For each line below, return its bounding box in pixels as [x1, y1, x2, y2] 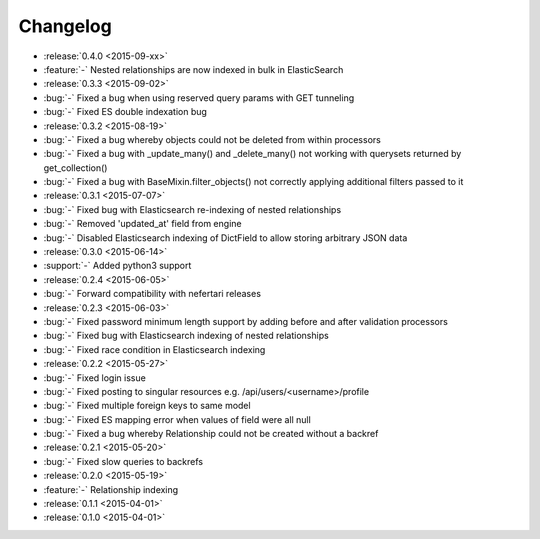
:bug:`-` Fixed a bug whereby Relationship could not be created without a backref [43, 428, 379, 440]
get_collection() [43, 161, 108, 174]
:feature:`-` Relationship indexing [43, 483, 179, 495]
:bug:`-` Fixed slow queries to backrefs [43, 455, 204, 467]
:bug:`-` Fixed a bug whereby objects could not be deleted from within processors [43, 133, 382, 145]
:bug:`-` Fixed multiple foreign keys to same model [43, 400, 251, 412]
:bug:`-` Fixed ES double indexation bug [43, 106, 207, 118]
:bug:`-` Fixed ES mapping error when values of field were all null [43, 413, 312, 425]
